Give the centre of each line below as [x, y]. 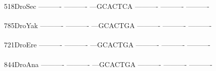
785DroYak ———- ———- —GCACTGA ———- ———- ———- [108, 25]
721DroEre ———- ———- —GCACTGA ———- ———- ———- [107, 45]
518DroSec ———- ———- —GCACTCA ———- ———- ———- [107, 6]
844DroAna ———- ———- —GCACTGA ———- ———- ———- [108, 64]
